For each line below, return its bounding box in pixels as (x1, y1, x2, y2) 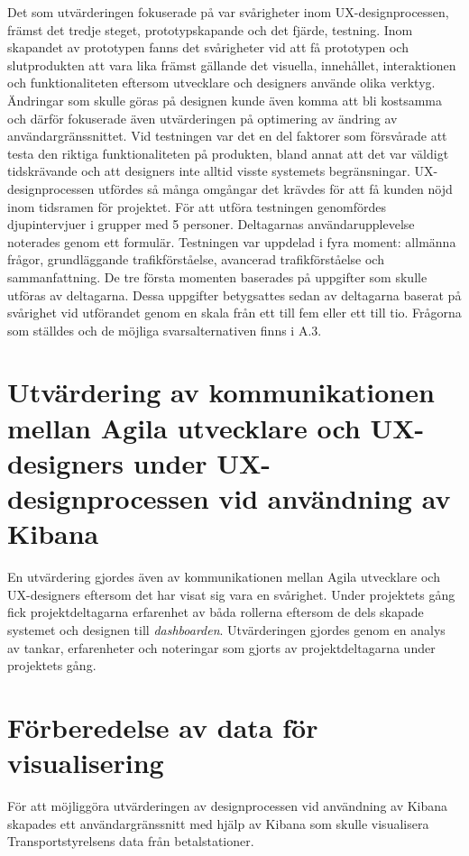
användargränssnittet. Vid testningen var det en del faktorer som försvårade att (7, 126, 447, 145)
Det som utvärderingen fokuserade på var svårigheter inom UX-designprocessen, (7, 3, 449, 21)
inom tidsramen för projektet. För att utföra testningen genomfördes (7, 197, 387, 216)
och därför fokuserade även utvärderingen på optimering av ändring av (7, 108, 398, 127)
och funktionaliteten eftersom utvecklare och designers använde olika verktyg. (7, 73, 436, 92)
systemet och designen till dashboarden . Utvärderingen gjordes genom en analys (7, 620, 446, 639)
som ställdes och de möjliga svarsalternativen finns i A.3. (7, 320, 322, 339)
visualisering (7, 744, 164, 781)
